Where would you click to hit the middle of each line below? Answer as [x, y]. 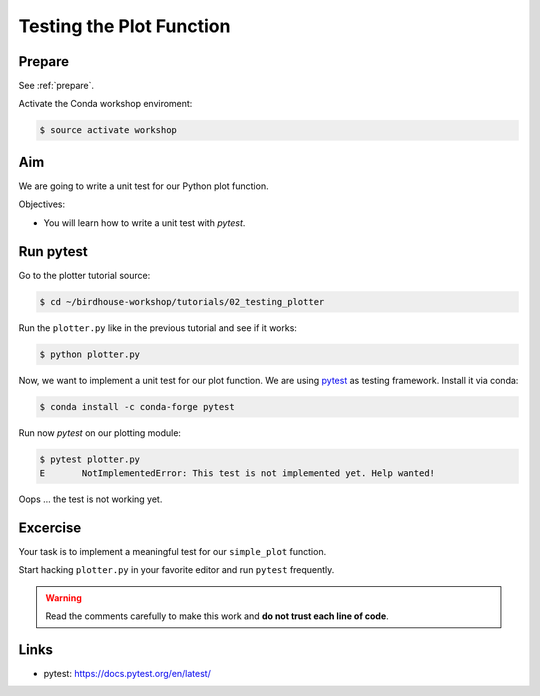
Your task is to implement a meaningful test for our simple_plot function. [172, 551]
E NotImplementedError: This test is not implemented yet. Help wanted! [237, 473]
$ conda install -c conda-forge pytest [137, 406]
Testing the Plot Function [124, 26]
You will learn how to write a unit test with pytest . [144, 222]
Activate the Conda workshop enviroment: [105, 104]
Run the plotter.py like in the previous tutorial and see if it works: [157, 327]
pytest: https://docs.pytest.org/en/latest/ [127, 673]
